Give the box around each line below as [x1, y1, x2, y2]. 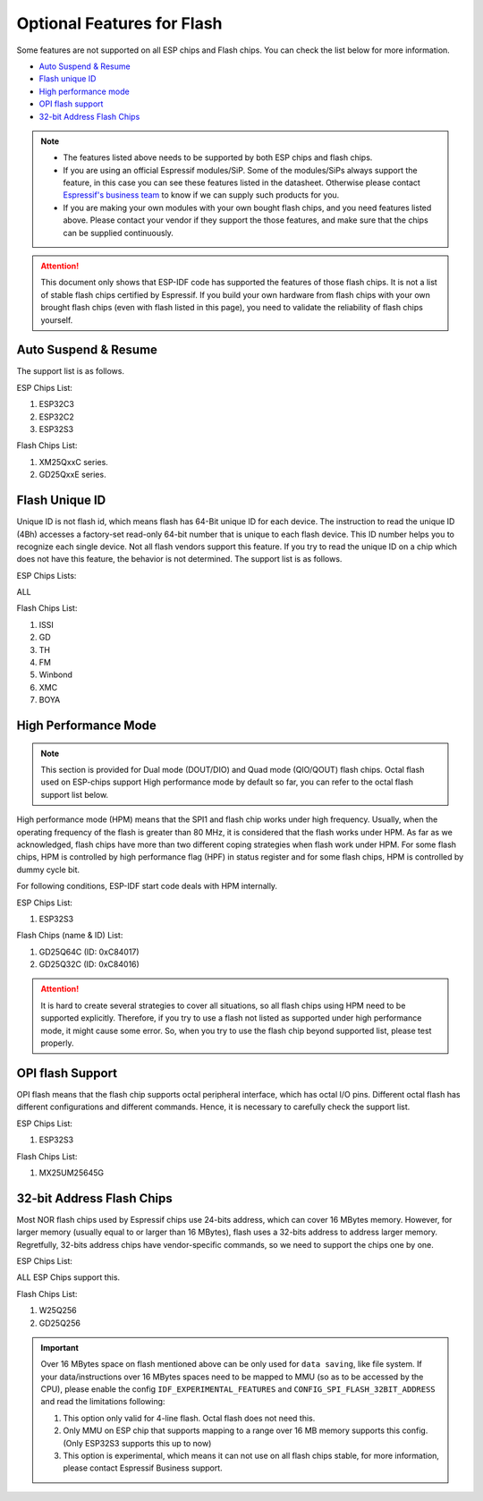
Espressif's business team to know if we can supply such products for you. [63, 190, 340, 200]
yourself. [40, 314, 73, 326]
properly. [40, 1038, 74, 1048]
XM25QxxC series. [38, 456, 109, 467]
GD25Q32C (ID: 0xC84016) [38, 959, 140, 970]
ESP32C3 [38, 399, 75, 410]
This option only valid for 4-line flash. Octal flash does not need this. [63, 1412, 316, 1423]
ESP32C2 [38, 411, 75, 422]
